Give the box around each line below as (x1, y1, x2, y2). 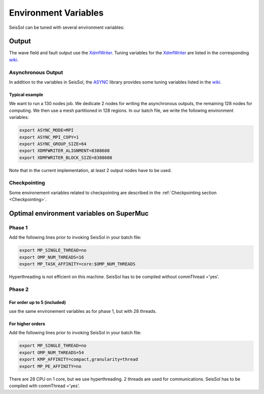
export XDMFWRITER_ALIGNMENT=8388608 (19, 148, 110, 153)
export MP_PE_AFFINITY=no (19, 363, 82, 369)
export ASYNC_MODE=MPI (19, 128, 74, 133)
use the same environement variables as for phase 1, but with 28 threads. (9, 308, 157, 314)
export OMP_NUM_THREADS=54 (19, 350, 84, 355)
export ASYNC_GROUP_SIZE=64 (19, 141, 87, 147)
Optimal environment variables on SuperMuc (9, 209, 149, 218)
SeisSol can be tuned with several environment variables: (9, 24, 125, 30)
